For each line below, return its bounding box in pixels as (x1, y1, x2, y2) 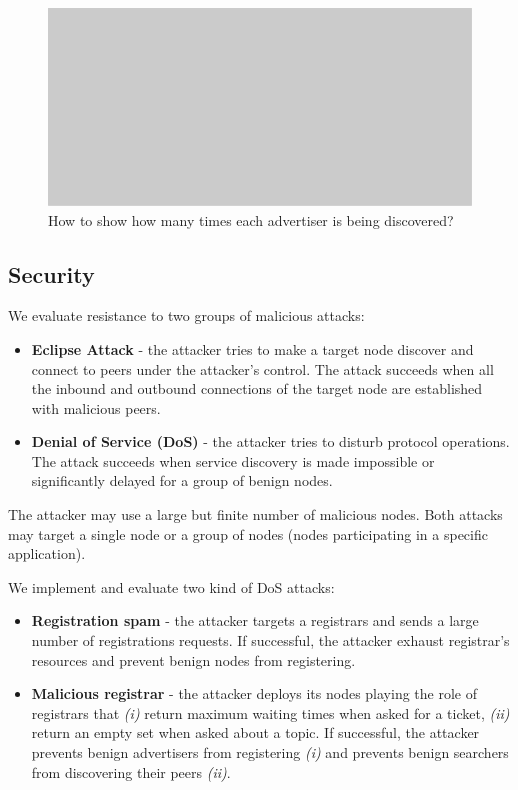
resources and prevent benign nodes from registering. (31, 649, 356, 670)
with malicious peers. (31, 397, 161, 418)
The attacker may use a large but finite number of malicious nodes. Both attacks (8, 504, 503, 525)
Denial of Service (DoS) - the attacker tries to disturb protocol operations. (31, 431, 510, 452)
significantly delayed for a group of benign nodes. (31, 470, 333, 491)
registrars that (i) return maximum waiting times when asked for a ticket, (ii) (31, 702, 510, 723)
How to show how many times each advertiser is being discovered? (48, 209, 454, 230)
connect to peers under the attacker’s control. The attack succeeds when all (31, 358, 494, 379)
